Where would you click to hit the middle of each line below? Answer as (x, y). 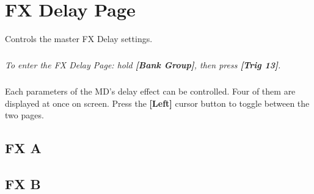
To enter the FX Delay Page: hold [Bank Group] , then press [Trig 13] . (143, 65)
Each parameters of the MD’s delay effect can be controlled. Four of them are (150, 91)
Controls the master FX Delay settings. (79, 39)
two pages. (24, 115)
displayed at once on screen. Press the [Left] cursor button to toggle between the (157, 103)
